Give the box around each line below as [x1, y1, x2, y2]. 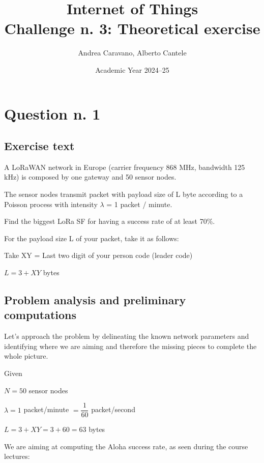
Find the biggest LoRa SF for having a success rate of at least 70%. [4, 216, 215, 226]
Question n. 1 [4, 103, 101, 124]
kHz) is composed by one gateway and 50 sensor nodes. [4, 171, 177, 182]
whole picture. [4, 351, 48, 361]
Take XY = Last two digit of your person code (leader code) [4, 250, 193, 261]
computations [4, 307, 77, 323]
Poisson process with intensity [4, 198, 98, 209]
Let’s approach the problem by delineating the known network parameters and [4, 331, 249, 341]
